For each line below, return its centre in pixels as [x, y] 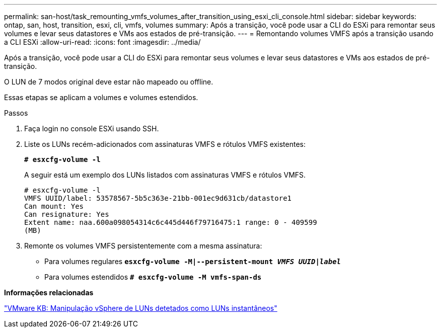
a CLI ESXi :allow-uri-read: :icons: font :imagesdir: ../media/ [102, 42]
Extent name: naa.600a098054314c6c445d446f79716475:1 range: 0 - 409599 [171, 222]
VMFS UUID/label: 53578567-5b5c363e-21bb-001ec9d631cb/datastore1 [158, 198]
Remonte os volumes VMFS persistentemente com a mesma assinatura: [143, 246]
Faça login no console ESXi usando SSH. [92, 129]
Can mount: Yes [54, 206]
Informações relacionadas [49, 293]
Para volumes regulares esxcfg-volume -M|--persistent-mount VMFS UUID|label [193, 261]
